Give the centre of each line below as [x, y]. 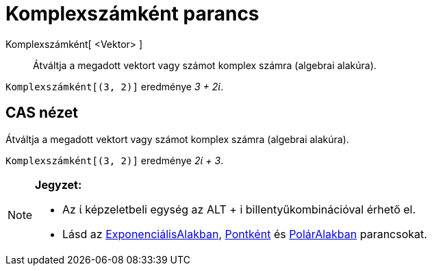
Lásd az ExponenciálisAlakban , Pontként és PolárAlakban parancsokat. [245, 234]
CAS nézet [42, 113]
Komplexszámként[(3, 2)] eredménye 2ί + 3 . [115, 160]
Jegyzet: [59, 184]
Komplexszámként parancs [132, 14]
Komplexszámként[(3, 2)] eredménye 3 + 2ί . [115, 86]
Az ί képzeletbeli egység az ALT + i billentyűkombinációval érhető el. [239, 209]
